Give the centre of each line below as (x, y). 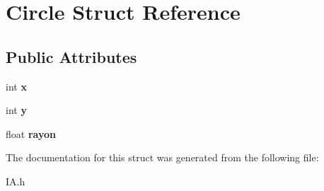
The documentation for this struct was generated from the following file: (162, 157)
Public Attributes (71, 56)
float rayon (31, 133)
